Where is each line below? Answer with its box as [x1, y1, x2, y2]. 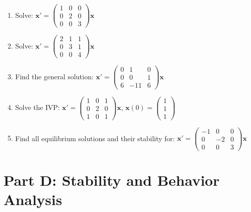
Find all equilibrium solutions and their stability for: [15, 133, 175, 143]
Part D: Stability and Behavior [3, 169, 220, 190]
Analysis [3, 189, 63, 210]
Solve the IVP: [15, 102, 60, 112]
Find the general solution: [15, 71, 94, 81]
